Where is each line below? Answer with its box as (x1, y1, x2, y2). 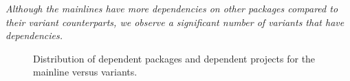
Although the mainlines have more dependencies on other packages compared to (6, 1, 338, 15)
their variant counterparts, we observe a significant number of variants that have (6, 14, 344, 29)
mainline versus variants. (33, 65, 138, 79)
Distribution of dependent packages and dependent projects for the (33, 51, 316, 65)
